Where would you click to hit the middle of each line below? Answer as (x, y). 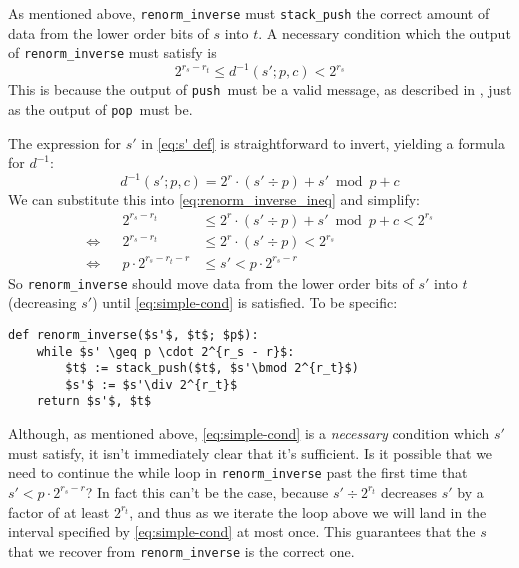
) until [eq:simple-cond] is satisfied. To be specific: (245, 302)
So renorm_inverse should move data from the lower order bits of (211, 282)
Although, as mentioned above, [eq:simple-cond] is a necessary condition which (249, 433)
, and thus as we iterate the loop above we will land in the (308, 511)
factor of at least (59, 511)
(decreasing (42, 302)
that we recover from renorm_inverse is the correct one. (181, 550)
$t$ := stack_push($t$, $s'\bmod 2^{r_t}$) (212, 368)
